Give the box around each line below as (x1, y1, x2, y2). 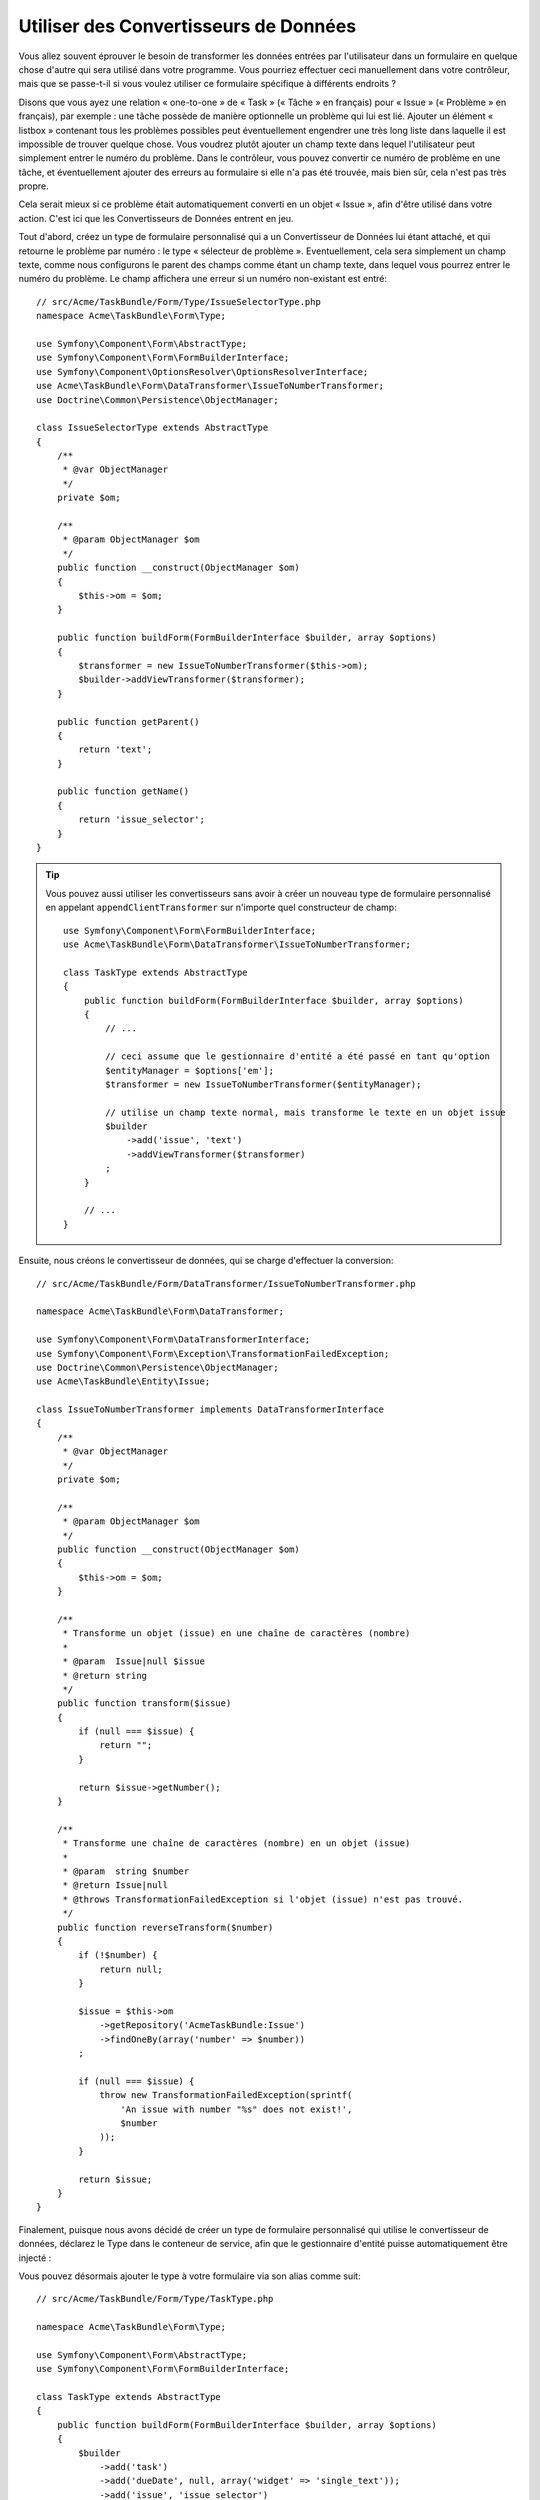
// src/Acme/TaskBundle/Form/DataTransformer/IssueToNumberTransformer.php (36, 1278, 416, 1289)
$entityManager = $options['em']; (105, 1065, 275, 1076)
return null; (99, 1963, 164, 1975)
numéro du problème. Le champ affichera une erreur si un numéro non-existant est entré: (18, 273, 387, 285)
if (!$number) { (78, 1950, 158, 1961)
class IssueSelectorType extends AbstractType (36, 422, 269, 434)
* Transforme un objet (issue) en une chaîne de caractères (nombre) (62, 1628, 411, 1639)
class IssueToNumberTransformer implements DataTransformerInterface (36, 1404, 385, 1415)
